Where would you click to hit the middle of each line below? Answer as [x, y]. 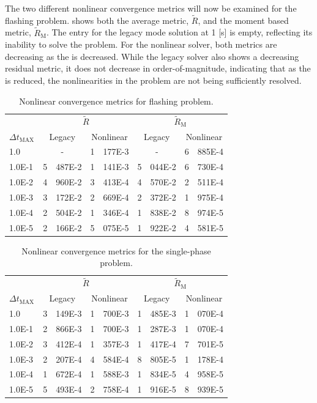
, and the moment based [243, 20]
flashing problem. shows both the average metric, [97, 20]
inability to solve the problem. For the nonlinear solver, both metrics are [141, 44]
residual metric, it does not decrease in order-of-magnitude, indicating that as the [158, 68]
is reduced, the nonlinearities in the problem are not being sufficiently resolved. [153, 80]
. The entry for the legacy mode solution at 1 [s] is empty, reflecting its [179, 32]
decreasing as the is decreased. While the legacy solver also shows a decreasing [152, 56]
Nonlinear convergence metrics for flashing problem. [116, 101]
